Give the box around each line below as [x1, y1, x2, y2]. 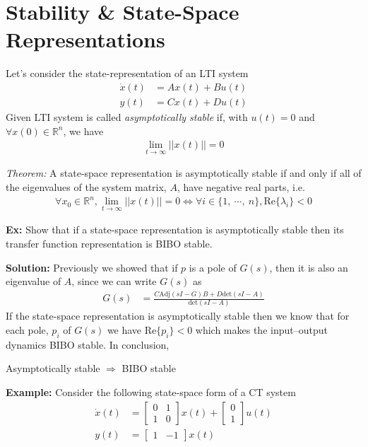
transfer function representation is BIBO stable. [6, 236, 213, 250]
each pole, [6, 323, 49, 337]
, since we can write [71, 274, 157, 289]
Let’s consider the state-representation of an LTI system [6, 66, 249, 81]
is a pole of [189, 260, 237, 274]
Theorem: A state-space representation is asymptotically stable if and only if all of [6, 166, 362, 180]
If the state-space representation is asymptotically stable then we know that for [6, 308, 350, 323]
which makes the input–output [195, 323, 328, 337]
